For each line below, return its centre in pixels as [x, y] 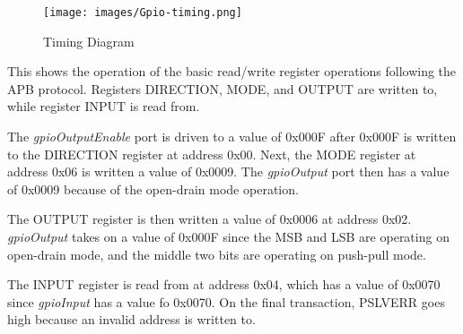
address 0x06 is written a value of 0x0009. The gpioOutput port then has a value [228, 171]
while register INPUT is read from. [104, 106]
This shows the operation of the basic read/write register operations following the [232, 71]
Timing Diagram [89, 41]
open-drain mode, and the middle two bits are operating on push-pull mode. [217, 254]
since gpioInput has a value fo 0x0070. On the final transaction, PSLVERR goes [226, 301]
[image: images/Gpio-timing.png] [143, 13]
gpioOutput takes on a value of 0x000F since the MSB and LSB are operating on [228, 236]
